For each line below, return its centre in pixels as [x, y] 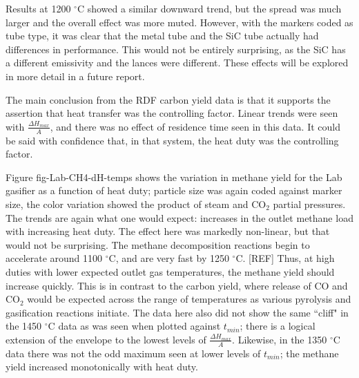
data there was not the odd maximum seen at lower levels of [133, 353]
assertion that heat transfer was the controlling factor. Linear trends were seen [172, 113]
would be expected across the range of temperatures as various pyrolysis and [189, 299]
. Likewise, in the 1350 [280, 339]
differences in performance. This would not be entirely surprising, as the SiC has [176, 49]
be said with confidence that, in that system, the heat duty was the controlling [172, 140]
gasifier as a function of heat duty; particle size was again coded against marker [174, 190]
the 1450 [24, 326]
